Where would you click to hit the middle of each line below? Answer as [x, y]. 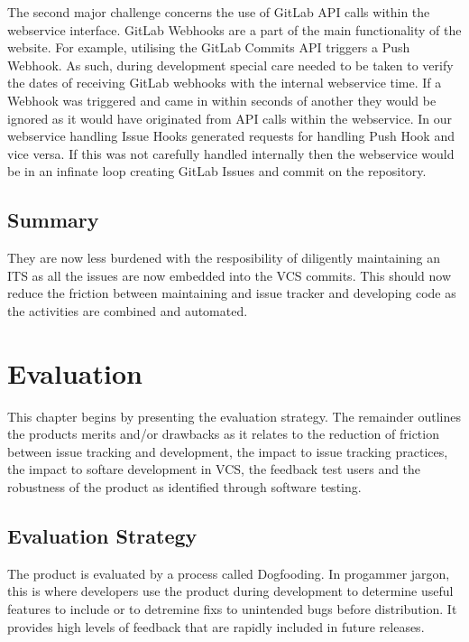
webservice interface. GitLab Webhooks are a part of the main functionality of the [234, 29]
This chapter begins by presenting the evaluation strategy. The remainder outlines [234, 416]
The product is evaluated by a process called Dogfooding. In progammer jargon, [229, 573]
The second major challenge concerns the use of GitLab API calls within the [219, 12]
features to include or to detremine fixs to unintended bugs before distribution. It [232, 609]
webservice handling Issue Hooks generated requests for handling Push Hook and [231, 136]
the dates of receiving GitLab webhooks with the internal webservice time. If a [225, 83]
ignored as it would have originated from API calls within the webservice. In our [230, 118]
